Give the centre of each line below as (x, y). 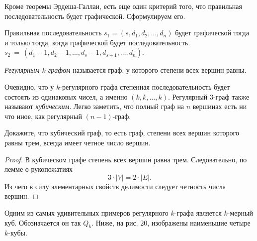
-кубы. (18, 233)
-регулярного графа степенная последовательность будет (145, 86)
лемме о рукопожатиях (39, 169)
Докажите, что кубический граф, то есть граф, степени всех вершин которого (122, 133)
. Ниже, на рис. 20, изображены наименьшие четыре (171, 222)
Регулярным (22, 70)
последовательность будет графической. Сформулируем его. (95, 16)
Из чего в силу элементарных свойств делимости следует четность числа (115, 186)
